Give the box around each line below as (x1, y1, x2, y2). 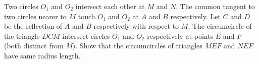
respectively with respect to (93, 21, 179, 31)
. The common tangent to (176, 1, 255, 11)
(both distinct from (4, 40, 64, 51)
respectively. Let (170, 11, 221, 21)
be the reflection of (4, 21, 63, 31)
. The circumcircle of (188, 21, 252, 31)
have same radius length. (4, 50, 81, 60)
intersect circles (62, 30, 110, 41)
